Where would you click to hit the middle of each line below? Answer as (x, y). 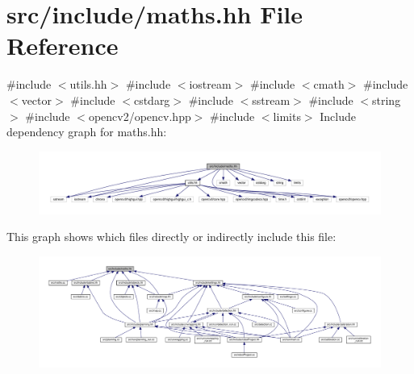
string (387, 100)
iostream (210, 84)
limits (287, 116)
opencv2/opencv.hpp (140, 116)
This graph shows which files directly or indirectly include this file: (171, 237)
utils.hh (88, 84)
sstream (271, 100)
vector (37, 100)
